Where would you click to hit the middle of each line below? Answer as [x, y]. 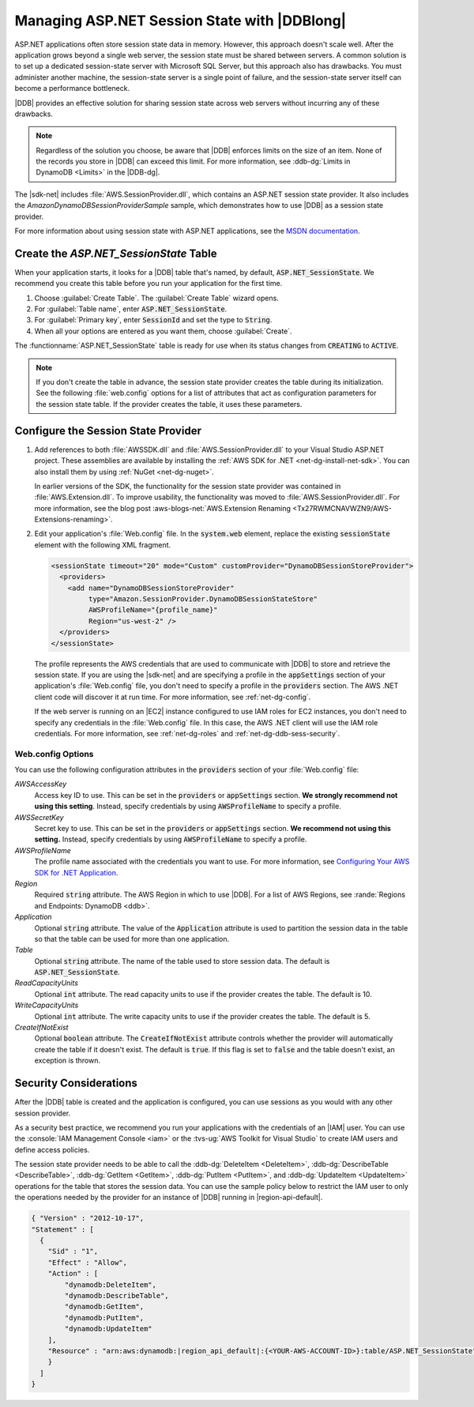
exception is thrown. [67, 1061]
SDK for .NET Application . [76, 872]
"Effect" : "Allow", [88, 1262]
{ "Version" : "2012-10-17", [88, 1218]
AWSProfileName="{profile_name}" [153, 610]
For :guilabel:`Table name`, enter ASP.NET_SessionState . [131, 309]
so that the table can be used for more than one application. [132, 939]
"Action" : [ [73, 1273]
